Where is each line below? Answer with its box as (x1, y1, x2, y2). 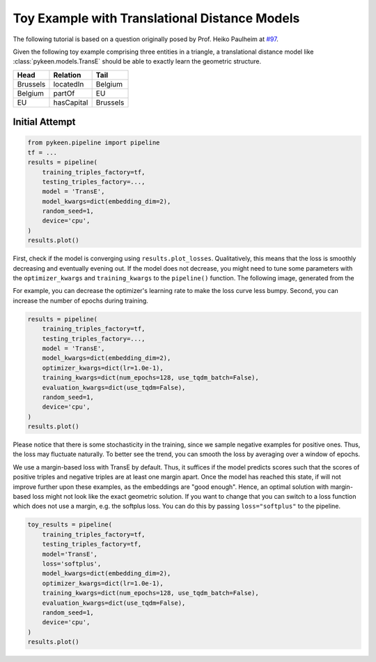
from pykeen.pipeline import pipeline (27, 139, 160, 146)
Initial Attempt (13, 116, 76, 128)
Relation (53, 70, 81, 80)
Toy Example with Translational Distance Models (13, 10, 300, 26)
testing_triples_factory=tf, (42, 541, 142, 548)
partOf (53, 88, 75, 98)
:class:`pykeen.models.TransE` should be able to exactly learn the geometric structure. (13, 57, 261, 66)
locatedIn (53, 79, 84, 89)
